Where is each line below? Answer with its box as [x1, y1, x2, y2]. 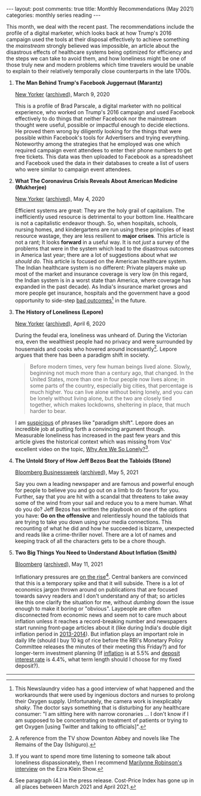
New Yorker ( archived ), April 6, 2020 [14, 320, 106, 327]
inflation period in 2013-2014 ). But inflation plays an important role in [14, 630, 184, 638]
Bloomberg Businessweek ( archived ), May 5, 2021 [14, 469, 139, 476]
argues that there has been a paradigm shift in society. [14, 351, 150, 359]
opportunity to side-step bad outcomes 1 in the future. [14, 296, 147, 304]
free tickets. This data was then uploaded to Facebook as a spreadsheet [14, 153, 193, 160]
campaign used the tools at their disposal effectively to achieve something [6, 36, 190, 43]
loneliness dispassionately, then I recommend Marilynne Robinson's [14, 758, 182, 766]
